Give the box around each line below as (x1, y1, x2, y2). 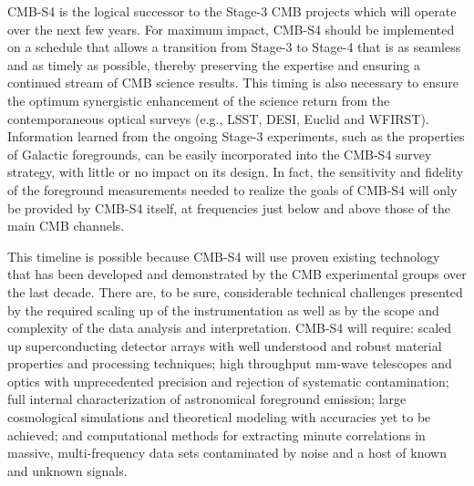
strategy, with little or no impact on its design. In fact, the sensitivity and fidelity (7, 162, 464, 181)
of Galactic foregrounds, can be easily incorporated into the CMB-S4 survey (7, 144, 432, 163)
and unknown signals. (7, 460, 128, 480)
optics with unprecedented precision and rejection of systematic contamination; (7, 371, 449, 390)
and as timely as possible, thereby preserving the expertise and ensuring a (7, 55, 421, 74)
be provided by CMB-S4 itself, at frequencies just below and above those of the (7, 198, 450, 217)
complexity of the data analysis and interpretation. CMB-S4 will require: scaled (7, 318, 452, 337)
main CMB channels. (7, 216, 125, 235)
